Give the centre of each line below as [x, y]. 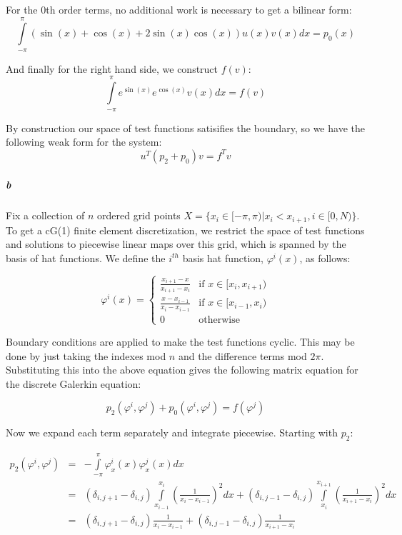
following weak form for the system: [84, 142]
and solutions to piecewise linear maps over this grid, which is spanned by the [176, 244]
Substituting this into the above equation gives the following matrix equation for [182, 370]
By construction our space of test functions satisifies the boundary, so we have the [185, 127]
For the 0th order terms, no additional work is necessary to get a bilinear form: [179, 9]
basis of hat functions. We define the [86, 257]
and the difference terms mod [242, 355]
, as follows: [325, 257]
